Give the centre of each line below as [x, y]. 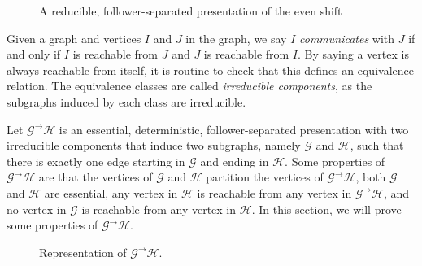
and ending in [235, 161]
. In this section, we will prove [326, 209]
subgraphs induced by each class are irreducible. [126, 101]
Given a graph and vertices [74, 38]
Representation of [83, 252]
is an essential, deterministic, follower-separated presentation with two [234, 129]
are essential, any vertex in [111, 192]
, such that [377, 145]
